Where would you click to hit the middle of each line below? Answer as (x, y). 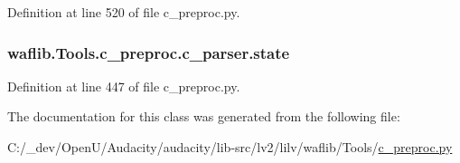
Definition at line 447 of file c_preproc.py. (124, 86)
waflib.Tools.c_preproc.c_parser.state (149, 52)
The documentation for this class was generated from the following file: (204, 116)
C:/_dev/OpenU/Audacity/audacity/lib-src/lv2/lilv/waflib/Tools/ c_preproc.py (230, 147)
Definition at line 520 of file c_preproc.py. (124, 12)
